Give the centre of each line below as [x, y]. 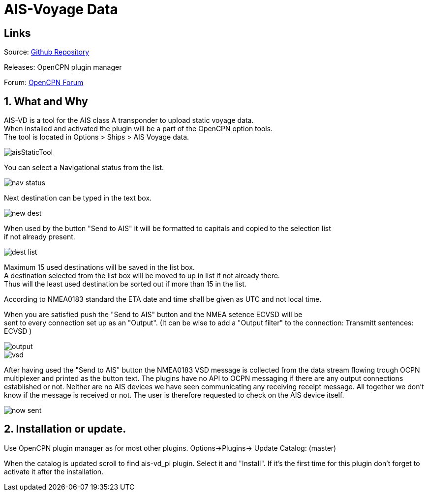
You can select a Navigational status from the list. [84, 168]
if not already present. [40, 237]
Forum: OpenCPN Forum [44, 83]
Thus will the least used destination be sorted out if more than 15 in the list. [125, 284]
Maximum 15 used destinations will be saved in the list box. [99, 267]
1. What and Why [46, 101]
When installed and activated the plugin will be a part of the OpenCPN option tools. [138, 129]
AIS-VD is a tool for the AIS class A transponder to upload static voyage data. [129, 120]
